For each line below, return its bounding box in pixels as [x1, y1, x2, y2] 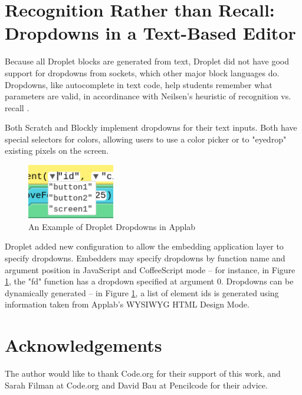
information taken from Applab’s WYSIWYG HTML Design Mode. [5, 298, 250, 310]
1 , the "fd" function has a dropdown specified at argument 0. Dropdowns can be [5, 275, 294, 287]
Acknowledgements [5, 333, 162, 357]
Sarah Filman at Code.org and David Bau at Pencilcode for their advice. [5, 378, 268, 391]
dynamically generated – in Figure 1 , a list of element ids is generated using [5, 286, 279, 299]
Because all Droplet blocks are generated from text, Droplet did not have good [5, 55, 289, 67]
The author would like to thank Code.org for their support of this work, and [5, 367, 281, 380]
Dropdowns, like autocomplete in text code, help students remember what [5, 78, 273, 90]
